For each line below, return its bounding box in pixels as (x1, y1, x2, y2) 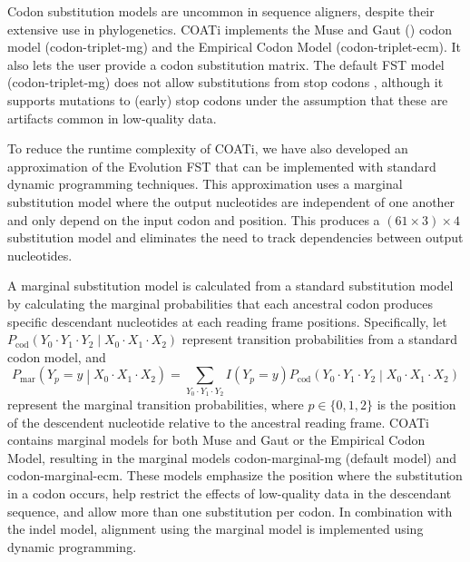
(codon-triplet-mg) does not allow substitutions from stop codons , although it (7, 73, 444, 92)
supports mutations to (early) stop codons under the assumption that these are (7, 90, 448, 109)
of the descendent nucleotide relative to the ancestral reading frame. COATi (7, 412, 430, 431)
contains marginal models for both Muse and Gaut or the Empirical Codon (7, 430, 426, 449)
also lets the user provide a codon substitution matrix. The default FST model (7, 54, 445, 74)
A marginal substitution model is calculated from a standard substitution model (7, 276, 454, 295)
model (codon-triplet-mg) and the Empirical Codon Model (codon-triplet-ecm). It (7, 37, 462, 56)
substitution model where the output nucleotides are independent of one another (7, 192, 455, 211)
